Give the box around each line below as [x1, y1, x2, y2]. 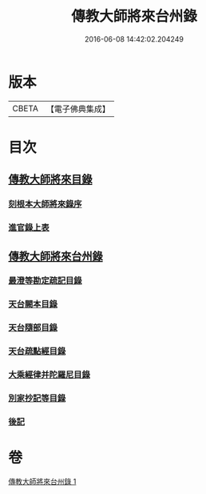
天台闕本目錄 [8, 299, 58, 310]
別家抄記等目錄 [8, 393, 66, 404]
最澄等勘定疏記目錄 [8, 275, 82, 287]
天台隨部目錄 [8, 322, 58, 333]
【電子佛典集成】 [46, 103, 110, 114]
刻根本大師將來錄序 [8, 199, 82, 210]
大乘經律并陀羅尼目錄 [8, 369, 90, 380]
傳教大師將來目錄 [8, 173, 93, 187]
